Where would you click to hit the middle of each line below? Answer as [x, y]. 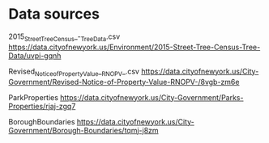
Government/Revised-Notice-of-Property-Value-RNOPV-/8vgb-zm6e [124, 82]
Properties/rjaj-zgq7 [42, 106]
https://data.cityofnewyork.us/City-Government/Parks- [152, 97]
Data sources [54, 14]
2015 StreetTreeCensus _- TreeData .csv [64, 37]
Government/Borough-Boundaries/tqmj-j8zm [84, 130]
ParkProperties [34, 97]
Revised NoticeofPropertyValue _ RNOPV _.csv [74, 72]
